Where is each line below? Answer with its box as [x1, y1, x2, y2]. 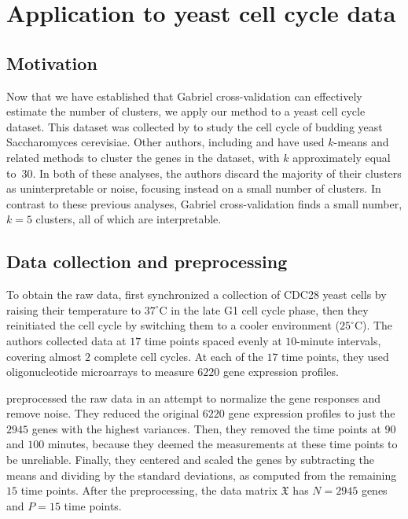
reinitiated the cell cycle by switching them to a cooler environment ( [6, 317, 340, 333]
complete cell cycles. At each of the [94, 348, 263, 364]
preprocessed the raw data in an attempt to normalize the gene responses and [6, 389, 381, 406]
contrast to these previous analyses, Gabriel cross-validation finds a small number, [6, 195, 402, 212]
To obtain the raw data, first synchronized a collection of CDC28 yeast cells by [6, 286, 387, 303]
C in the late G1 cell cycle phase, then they [159, 301, 369, 318]
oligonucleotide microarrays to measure [6, 363, 194, 380]
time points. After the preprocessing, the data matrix [20, 482, 278, 499]
